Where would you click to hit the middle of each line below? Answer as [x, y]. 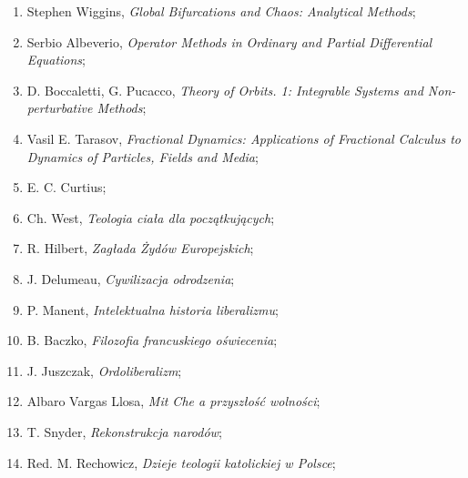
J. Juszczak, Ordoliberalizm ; [104, 370]
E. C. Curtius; [66, 187]
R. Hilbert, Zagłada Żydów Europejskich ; [140, 248]
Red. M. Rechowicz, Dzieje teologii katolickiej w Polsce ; [181, 462]
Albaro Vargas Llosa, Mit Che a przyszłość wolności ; [173, 401]
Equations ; [56, 60]
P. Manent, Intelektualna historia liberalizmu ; [153, 309]
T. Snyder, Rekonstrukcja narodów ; [124, 431]
